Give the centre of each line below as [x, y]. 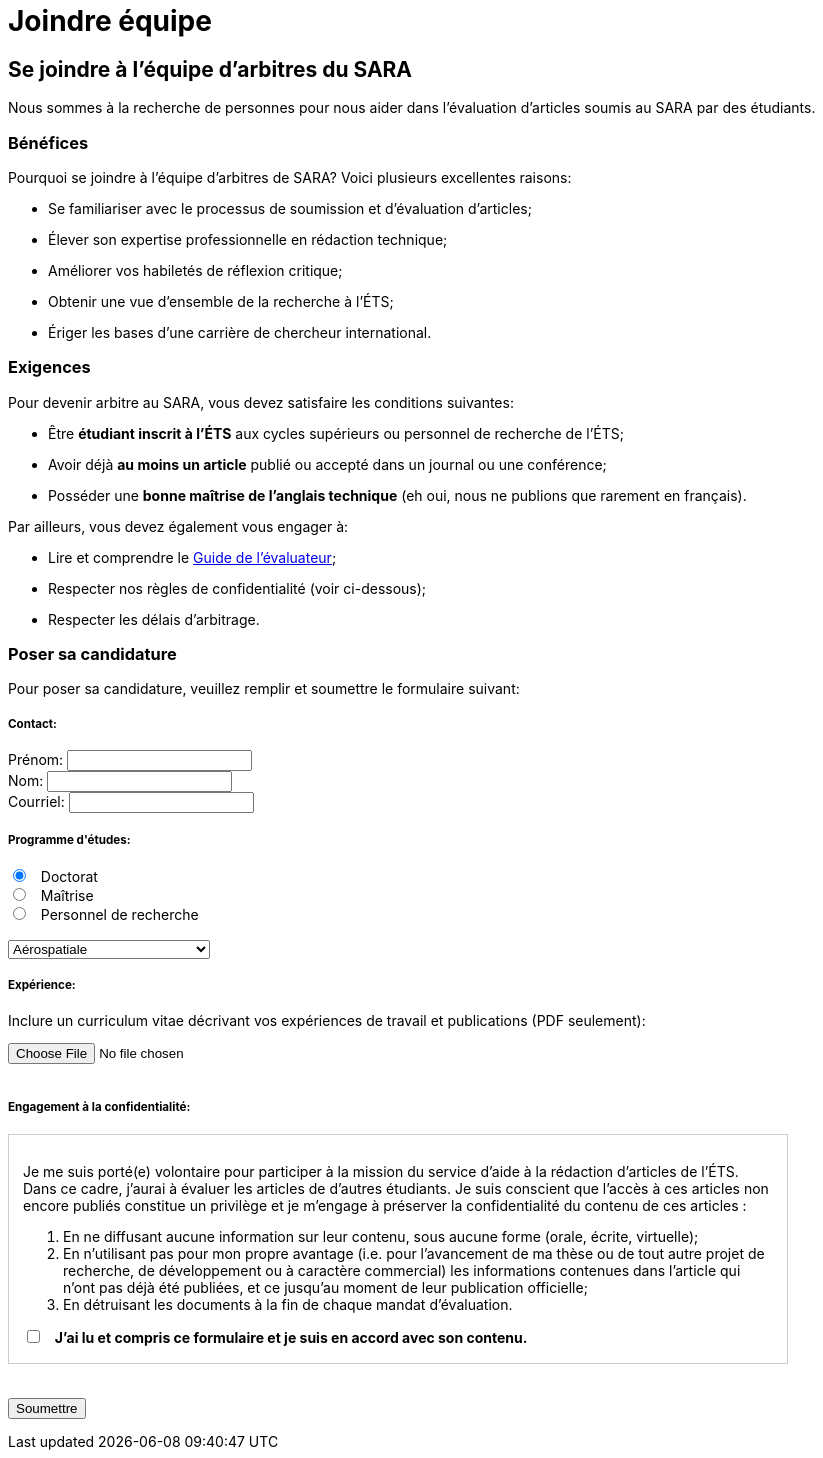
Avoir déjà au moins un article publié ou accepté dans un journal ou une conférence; [327, 464]
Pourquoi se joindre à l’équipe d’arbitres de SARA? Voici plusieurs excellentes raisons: [290, 177]
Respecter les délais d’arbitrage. [154, 619]
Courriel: [36, 802]
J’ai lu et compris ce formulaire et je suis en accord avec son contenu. [291, 1337]
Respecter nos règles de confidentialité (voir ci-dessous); [237, 588]
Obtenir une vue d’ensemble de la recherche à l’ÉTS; [221, 301]
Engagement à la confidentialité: [99, 1107]
